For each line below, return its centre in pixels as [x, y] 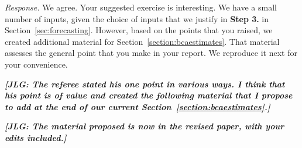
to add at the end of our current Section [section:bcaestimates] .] [138, 106]
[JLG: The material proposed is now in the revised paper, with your [145, 126]
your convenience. [36, 64]
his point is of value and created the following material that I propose [149, 95]
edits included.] [36, 137]
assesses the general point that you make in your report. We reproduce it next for [151, 53]
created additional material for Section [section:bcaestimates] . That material [142, 41]
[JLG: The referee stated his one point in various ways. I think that [145, 84]
